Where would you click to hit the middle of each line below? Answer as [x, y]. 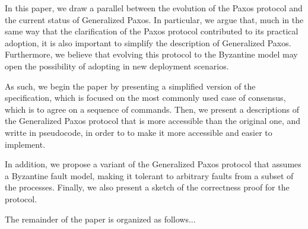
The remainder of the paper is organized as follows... [100, 219]
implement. [25, 144]
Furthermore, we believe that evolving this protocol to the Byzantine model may [151, 54]
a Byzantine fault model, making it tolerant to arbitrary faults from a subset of [149, 175]
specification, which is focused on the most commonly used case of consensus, [145, 98]
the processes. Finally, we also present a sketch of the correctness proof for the [147, 187]
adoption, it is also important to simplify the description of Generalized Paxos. [148, 42]
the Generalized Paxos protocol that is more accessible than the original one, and [153, 121]
